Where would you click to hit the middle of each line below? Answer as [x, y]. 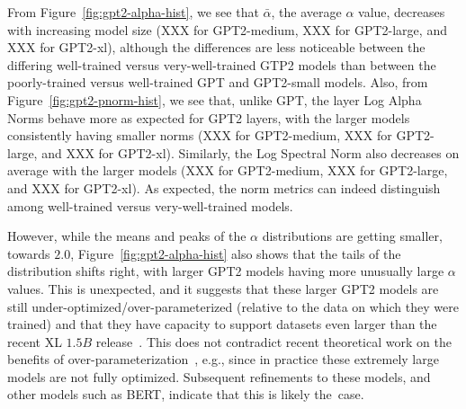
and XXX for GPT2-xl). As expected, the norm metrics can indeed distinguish [224, 187]
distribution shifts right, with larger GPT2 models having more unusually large [226, 271]
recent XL [35, 341]
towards [29, 253]
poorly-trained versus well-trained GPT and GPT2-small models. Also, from [218, 82]
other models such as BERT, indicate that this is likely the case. [186, 394]
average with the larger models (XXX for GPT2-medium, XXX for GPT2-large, [228, 170]
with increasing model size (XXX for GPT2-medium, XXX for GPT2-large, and [227, 29]
